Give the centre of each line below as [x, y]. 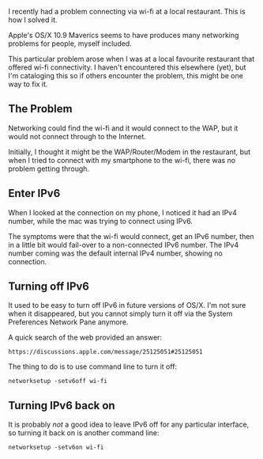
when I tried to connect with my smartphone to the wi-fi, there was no [122, 160]
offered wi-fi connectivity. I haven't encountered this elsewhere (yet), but [127, 67]
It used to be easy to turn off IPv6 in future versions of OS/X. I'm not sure [127, 305]
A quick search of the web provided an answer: [85, 338]
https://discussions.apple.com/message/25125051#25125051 [105, 352]
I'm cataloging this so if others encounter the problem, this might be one [126, 76]
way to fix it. [28, 84]
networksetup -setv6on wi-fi [56, 448]
